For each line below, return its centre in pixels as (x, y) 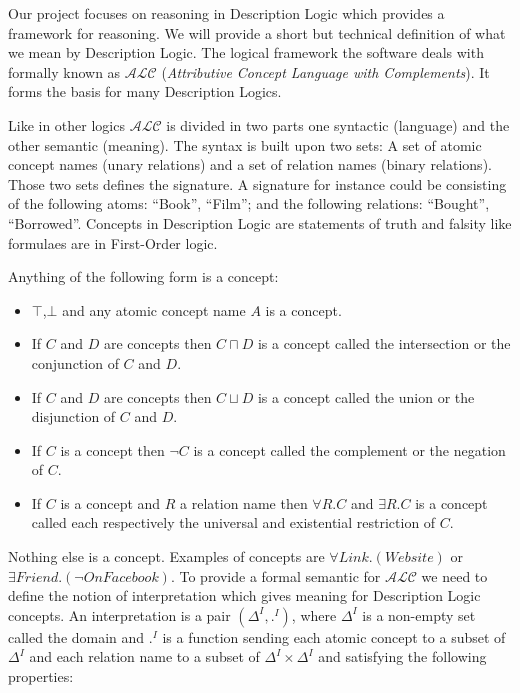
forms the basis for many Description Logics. (145, 91)
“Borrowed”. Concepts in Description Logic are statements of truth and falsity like (260, 222)
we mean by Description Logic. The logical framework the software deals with (246, 52)
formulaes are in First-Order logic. (113, 242)
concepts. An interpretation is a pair (119, 614)
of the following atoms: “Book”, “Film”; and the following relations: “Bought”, (249, 203)
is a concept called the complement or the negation (349, 449)
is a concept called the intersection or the (384, 343)
